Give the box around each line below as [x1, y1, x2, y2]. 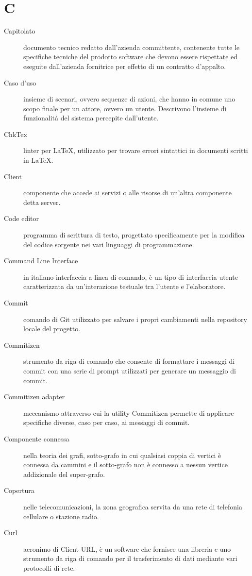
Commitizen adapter [4, 391, 65, 402]
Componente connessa [4, 433, 69, 443]
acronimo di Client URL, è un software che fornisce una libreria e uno [23, 543, 231, 554]
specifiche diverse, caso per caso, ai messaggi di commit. [23, 417, 190, 427]
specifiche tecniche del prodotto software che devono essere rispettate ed [23, 51, 238, 62]
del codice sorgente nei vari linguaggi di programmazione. [23, 239, 194, 249]
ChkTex [4, 129, 27, 139]
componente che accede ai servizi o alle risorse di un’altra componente [23, 187, 232, 198]
